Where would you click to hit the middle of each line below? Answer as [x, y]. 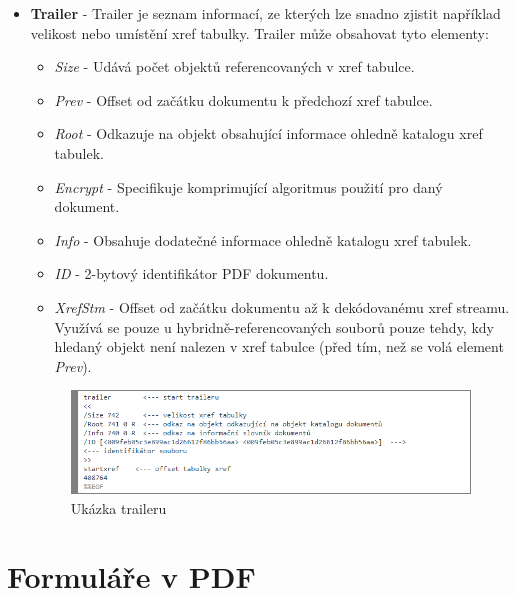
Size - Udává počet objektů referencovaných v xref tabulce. [234, 66]
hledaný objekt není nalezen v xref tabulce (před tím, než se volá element [279, 346]
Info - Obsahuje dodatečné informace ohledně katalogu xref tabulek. [263, 239]
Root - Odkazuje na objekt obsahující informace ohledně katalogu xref [268, 133]
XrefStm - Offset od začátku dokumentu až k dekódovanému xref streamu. [282, 306]
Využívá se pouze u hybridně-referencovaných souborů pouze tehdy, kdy [274, 326]
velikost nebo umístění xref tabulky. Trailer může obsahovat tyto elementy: [259, 32]
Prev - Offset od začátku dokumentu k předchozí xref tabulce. [243, 99]
